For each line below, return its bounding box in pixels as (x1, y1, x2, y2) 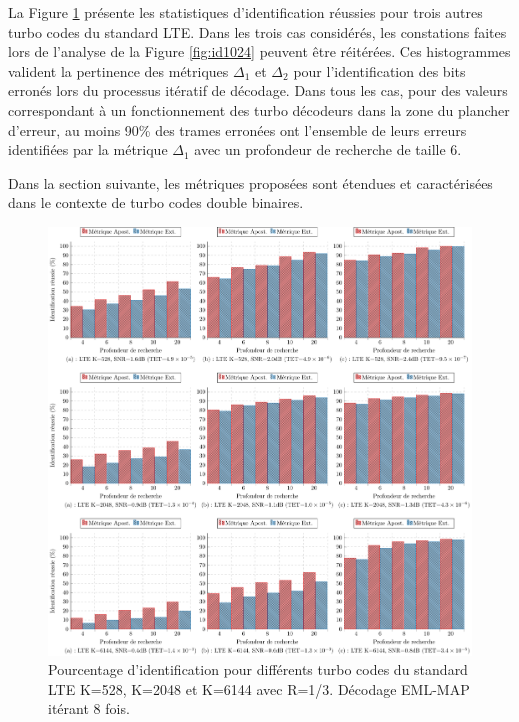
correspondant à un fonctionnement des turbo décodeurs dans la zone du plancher (8, 99, 510, 120)
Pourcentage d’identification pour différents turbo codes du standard (48, 659, 468, 680)
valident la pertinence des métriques (8, 60, 229, 81)
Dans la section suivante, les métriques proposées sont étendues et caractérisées (8, 172, 493, 193)
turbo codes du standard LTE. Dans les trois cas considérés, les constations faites (8, 21, 507, 42)
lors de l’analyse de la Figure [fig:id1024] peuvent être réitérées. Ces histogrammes (8, 41, 511, 62)
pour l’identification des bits (293, 60, 466, 81)
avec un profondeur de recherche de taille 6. (194, 139, 462, 160)
